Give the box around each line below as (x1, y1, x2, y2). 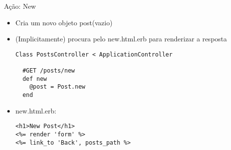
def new (22, 75, 47, 82)
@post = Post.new (29, 83, 85, 91)
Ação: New (4, 1, 36, 11)
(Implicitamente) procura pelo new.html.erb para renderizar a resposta (15, 34, 227, 44)
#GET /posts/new (22, 67, 75, 75)
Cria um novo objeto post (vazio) (15, 17, 113, 27)
